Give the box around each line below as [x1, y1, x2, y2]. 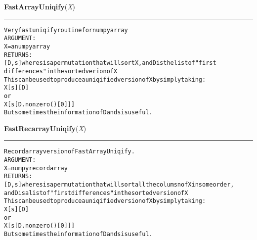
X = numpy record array [4, 164, 68, 172]
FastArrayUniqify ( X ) [4, 1, 76, 11]
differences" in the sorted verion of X [4, 67, 118, 75]
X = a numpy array [4, 43, 50, 50]
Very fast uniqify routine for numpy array [4, 26, 128, 34]
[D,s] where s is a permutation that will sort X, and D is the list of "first [4, 59, 216, 67]
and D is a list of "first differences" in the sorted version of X [4, 189, 188, 196]
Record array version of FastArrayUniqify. [4, 148, 135, 155]
